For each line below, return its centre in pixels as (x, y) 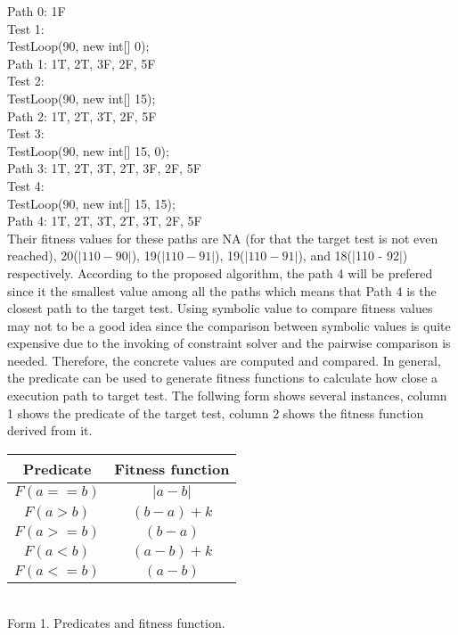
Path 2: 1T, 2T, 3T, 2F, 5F (82, 115)
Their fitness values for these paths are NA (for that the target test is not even (223, 238)
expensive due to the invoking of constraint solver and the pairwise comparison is (229, 343)
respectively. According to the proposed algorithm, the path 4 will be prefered (220, 272)
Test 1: (26, 28)
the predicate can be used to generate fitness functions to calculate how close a (223, 378)
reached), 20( (43, 256)
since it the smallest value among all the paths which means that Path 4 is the (222, 290)
